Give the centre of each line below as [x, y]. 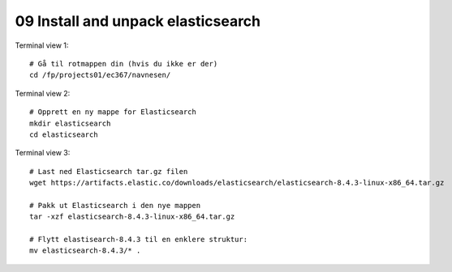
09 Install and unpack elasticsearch [138, 21]
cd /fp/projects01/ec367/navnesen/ [100, 75]
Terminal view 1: [42, 45]
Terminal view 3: [43, 153]
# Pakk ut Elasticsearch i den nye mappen [115, 205]
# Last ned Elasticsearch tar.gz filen [109, 171]
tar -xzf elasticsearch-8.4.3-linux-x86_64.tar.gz [132, 217]
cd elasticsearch [64, 134]
